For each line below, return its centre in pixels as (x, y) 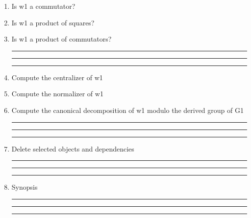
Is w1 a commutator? (43, 6)
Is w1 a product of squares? (53, 22)
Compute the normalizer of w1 (57, 94)
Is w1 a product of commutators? (62, 39)
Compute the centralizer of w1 (57, 77)
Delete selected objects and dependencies (73, 148)
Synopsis (25, 187)
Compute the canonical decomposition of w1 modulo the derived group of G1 (127, 110)
